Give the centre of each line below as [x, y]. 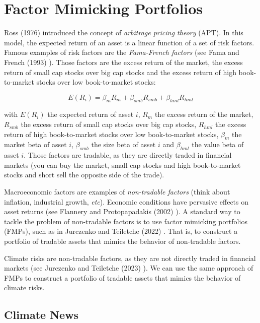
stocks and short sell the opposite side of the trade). [84, 175]
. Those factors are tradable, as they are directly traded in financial [128, 155]
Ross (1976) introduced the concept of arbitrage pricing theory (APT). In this [124, 33]
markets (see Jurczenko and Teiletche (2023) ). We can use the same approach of [129, 268]
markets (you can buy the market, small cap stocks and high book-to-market [122, 165]
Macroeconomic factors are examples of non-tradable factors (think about [117, 192]
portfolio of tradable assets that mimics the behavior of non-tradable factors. [122, 241]
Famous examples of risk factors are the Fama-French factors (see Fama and [122, 52]
